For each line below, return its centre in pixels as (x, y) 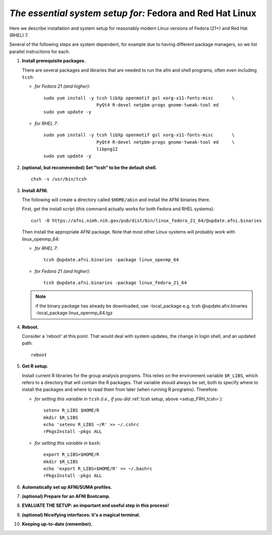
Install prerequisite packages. (54, 61)
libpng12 (107, 149)
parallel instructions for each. (40, 51)
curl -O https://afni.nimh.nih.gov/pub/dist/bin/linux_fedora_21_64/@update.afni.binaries (146, 220)
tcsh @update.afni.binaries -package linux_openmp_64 (111, 260)
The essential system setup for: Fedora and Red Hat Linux (133, 13)
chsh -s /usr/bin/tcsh (59, 179)
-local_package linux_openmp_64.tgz (74, 313)
